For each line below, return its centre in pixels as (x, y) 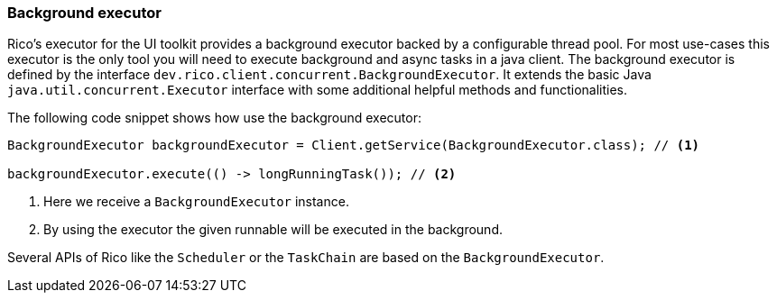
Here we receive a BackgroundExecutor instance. (196, 202)
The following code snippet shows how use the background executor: (214, 118)
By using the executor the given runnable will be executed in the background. (273, 230)
